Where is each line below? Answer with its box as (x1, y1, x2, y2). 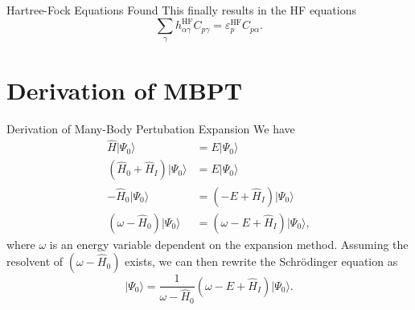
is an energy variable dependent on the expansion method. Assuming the (49, 235, 409, 252)
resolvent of (6, 253, 64, 270)
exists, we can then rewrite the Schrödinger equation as (125, 253, 398, 270)
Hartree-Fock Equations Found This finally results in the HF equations (6, 2, 356, 18)
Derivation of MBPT (6, 73, 243, 106)
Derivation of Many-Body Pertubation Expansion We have (6, 120, 295, 137)
